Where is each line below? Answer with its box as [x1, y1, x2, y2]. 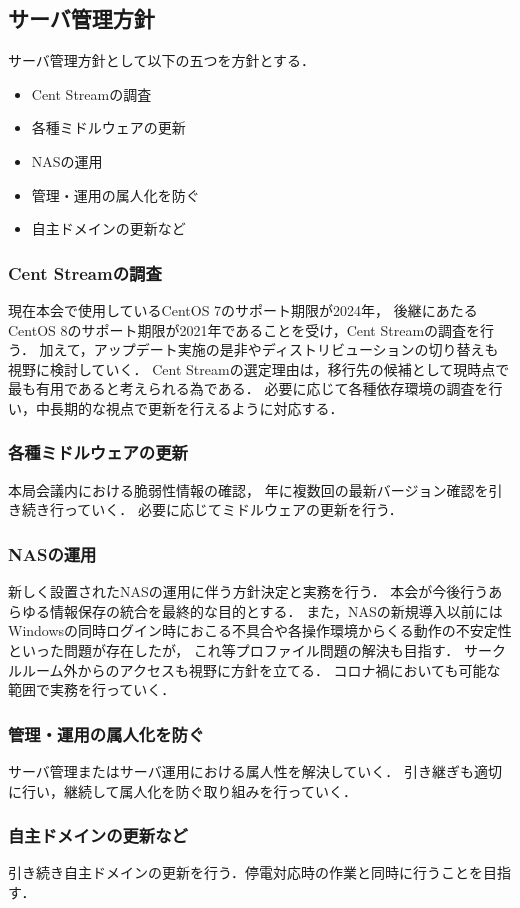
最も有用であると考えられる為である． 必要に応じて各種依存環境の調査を [8, 378, 489, 399]
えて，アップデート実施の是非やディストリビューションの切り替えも [53, 339, 499, 360]
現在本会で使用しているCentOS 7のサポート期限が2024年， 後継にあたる [8, 299, 478, 320]
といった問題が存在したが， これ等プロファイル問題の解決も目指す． [8, 639, 460, 660]
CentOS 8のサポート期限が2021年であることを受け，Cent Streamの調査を [8, 319, 481, 340]
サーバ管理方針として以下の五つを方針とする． [8, 50, 316, 71]
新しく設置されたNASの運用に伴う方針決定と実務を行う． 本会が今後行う [8, 581, 489, 602]
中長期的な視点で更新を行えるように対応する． [35, 397, 344, 418]
